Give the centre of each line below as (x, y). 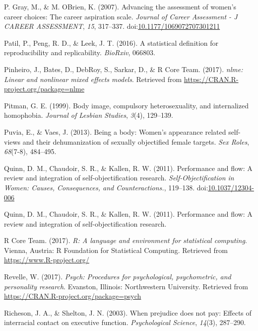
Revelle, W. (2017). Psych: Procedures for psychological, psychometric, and (118, 277)
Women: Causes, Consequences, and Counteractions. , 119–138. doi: (106, 187)
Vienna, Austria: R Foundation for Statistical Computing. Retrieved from (116, 250)
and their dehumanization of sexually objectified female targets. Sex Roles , (136, 141)
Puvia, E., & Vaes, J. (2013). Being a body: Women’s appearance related (115, 131)
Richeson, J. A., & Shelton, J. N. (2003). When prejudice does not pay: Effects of (128, 312)
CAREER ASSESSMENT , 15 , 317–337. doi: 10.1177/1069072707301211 (112, 26)
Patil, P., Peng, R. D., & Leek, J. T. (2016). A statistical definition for (111, 42)
